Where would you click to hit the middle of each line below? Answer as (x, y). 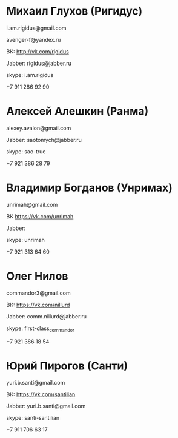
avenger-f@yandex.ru (34, 39)
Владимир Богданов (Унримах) (89, 188)
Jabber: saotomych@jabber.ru (44, 140)
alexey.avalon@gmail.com (39, 128)
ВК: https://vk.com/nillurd (38, 305)
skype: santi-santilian (33, 418)
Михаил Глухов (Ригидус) (74, 11)
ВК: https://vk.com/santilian (41, 394)
